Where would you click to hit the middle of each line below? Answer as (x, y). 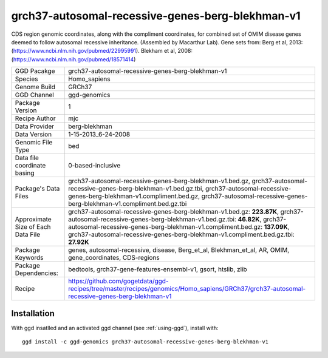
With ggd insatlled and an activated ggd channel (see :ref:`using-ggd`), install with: (115, 328)
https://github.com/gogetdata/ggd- (118, 281)
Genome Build (35, 87)
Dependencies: (37, 273)
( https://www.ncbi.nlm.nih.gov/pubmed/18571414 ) (73, 59)
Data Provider (35, 126)
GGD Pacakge (35, 71)
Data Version (33, 135)
